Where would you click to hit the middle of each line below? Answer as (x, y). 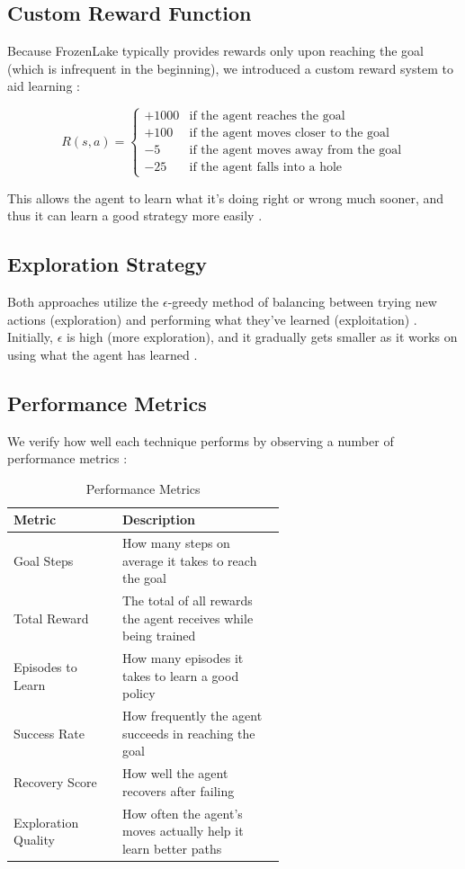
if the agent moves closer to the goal (290, 134)
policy (139, 693)
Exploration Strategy (107, 264)
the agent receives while (188, 618)
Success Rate (49, 733)
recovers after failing (178, 790)
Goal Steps (44, 560)
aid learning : (44, 86)
